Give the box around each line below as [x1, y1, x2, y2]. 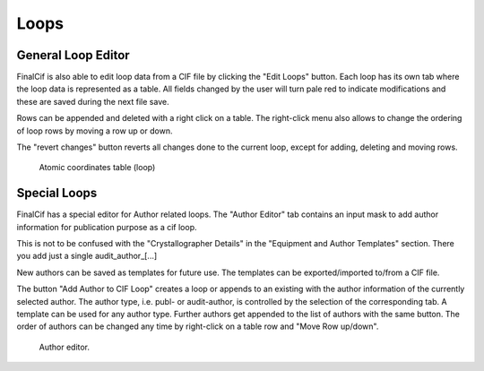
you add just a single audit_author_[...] [16, 251, 158, 262]
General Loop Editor [16, 47, 130, 63]
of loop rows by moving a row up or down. [16, 125, 173, 136]
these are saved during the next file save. [16, 96, 169, 107]
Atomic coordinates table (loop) [39, 162, 156, 173]
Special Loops [16, 185, 98, 201]
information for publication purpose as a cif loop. [16, 221, 197, 232]
